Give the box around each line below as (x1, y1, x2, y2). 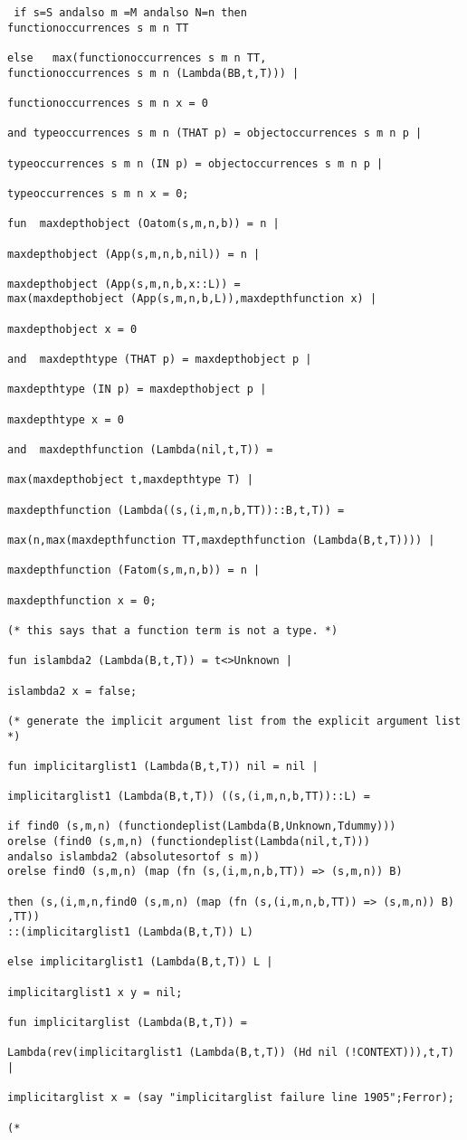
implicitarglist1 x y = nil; (7, 985, 183, 999)
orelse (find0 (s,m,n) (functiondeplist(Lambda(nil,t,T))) (7, 835, 370, 849)
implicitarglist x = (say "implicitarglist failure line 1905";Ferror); (7, 1091, 454, 1105)
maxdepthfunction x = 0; (7, 594, 157, 607)
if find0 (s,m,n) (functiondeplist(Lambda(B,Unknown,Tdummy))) (7, 820, 396, 833)
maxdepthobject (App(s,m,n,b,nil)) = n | (7, 247, 261, 261)
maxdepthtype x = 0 (7, 413, 124, 426)
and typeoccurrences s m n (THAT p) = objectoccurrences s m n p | (7, 127, 423, 140)
